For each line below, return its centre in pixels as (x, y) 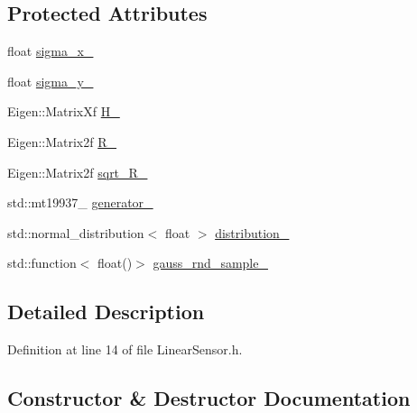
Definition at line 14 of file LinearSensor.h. (125, 349)
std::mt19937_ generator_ (80, 202)
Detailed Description (106, 312)
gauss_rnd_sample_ (210, 263)
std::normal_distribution (76, 232)
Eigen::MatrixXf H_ (64, 111)
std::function (42, 263)
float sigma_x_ (51, 51)
